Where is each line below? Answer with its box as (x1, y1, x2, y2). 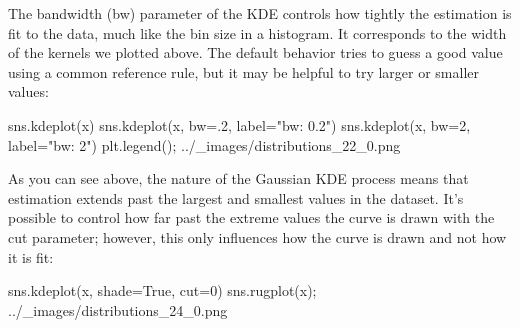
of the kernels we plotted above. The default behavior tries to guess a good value (8, 42, 503, 63)
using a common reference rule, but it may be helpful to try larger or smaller (8, 61, 480, 82)
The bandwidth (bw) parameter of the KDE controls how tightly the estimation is (8, 3, 512, 23)
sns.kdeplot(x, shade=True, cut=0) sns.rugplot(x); (8, 280, 317, 301)
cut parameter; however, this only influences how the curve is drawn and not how (8, 226, 507, 247)
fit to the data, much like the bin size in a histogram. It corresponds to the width (8, 22, 507, 43)
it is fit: (8, 246, 54, 267)
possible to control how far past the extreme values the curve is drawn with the (8, 207, 495, 228)
